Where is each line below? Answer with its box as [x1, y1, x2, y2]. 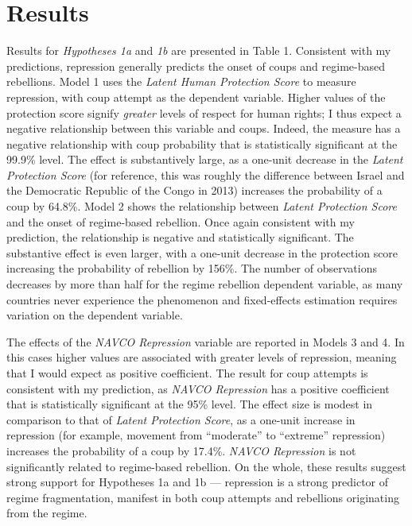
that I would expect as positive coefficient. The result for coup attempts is [6, 365, 368, 381]
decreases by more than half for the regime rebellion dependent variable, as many [6, 276, 403, 292]
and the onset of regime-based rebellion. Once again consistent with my [6, 213, 355, 230]
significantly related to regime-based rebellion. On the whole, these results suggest [6, 458, 406, 474]
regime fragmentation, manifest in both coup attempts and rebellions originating [6, 489, 399, 505]
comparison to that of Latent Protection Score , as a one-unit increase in [6, 411, 356, 427]
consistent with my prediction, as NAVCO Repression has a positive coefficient [6, 380, 390, 396]
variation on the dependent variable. [6, 307, 183, 323]
